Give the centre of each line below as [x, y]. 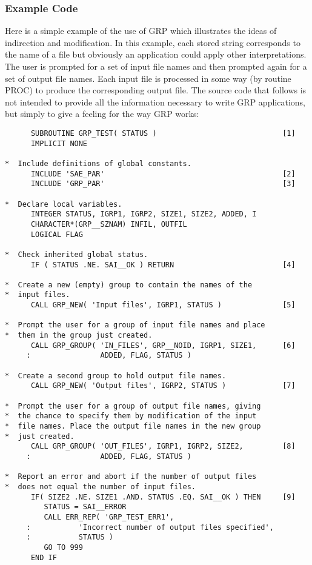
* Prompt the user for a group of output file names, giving [133, 406]
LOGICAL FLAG [57, 234]
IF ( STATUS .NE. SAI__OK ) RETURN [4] [163, 265]
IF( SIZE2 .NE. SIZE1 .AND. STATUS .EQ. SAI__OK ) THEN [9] [163, 497]
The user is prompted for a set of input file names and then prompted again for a [156, 66]
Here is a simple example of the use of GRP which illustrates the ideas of [141, 31]
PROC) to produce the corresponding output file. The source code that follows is [156, 90]
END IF [44, 557]
